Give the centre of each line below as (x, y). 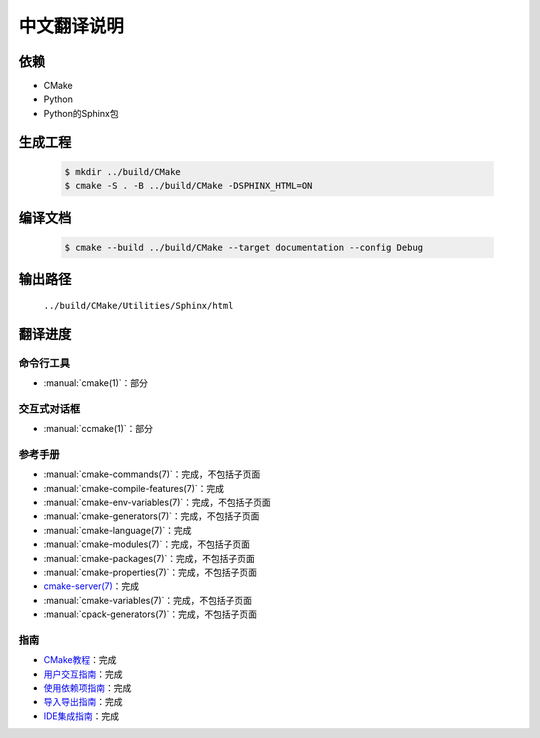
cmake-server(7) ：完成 (91, 586)
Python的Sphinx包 (81, 113)
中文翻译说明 (71, 26)
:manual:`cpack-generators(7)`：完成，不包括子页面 (150, 614)
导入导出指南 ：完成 (83, 702)
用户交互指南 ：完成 (83, 674)
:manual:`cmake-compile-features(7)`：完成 (134, 488)
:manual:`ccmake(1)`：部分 (98, 429)
